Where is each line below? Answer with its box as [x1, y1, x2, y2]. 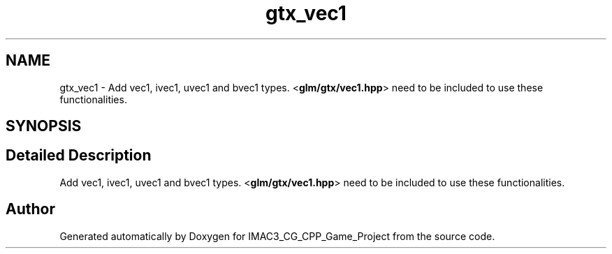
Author [6, 200, 55, 218]
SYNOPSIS [6, 117, 82, 135]
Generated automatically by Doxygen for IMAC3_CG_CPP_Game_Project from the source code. [59, 230, 495, 242]
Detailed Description [6, 147, 152, 165]
